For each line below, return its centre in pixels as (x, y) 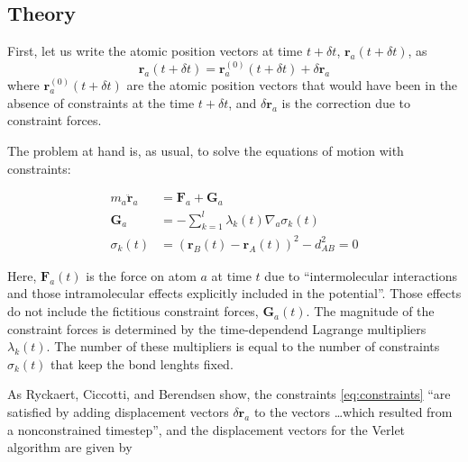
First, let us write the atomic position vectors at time (155, 51)
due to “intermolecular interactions (361, 275)
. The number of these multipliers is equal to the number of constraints (243, 346)
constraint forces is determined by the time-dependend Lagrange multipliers (217, 328)
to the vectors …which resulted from (353, 412)
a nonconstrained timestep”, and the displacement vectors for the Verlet (206, 429)
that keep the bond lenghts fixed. (142, 363)
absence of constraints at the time (101, 102)
